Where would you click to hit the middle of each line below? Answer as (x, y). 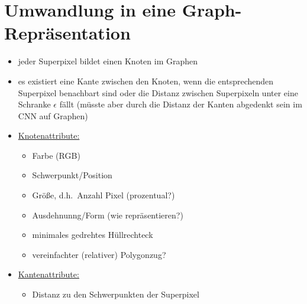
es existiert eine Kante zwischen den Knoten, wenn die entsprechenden (146, 81)
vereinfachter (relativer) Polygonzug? (99, 254)
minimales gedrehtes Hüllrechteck (93, 235)
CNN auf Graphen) (53, 115)
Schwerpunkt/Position (72, 175)
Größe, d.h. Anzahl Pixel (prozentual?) (104, 195)
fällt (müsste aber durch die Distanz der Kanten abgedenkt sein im (181, 104)
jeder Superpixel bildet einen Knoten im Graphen (108, 61)
